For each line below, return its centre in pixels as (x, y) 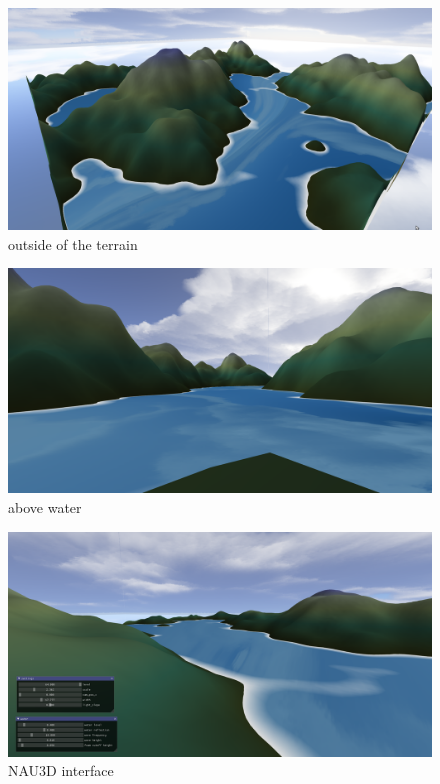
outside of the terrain (73, 243)
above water (45, 506)
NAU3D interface (61, 770)
